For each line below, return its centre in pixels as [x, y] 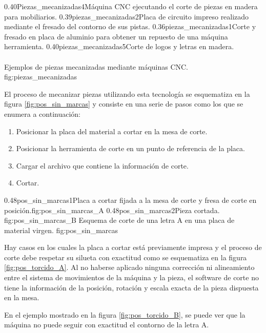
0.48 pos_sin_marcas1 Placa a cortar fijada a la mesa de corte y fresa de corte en [130, 200]
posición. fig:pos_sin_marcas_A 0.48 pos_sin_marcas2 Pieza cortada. [112, 210]
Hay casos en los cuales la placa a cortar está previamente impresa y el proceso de [133, 247]
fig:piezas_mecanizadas [41, 77]
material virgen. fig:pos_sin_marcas [61, 230]
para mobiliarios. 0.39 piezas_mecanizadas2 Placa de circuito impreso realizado [127, 16]
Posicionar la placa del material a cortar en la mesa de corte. [112, 131]
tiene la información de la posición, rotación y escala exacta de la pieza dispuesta [131, 287]
